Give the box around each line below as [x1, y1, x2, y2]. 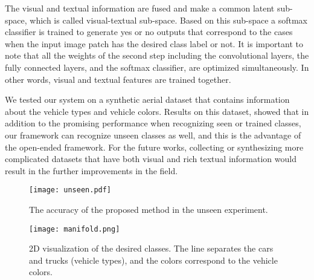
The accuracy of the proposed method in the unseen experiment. [29, 203, 268, 215]
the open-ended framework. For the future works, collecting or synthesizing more [5, 140, 304, 153]
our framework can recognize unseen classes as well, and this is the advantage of [5, 128, 301, 141]
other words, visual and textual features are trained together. [5, 73, 231, 85]
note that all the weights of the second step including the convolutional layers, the [5, 49, 309, 62]
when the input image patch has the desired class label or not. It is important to [5, 37, 303, 50]
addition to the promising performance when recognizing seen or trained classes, [5, 117, 301, 129]
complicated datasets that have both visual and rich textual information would [5, 152, 296, 165]
